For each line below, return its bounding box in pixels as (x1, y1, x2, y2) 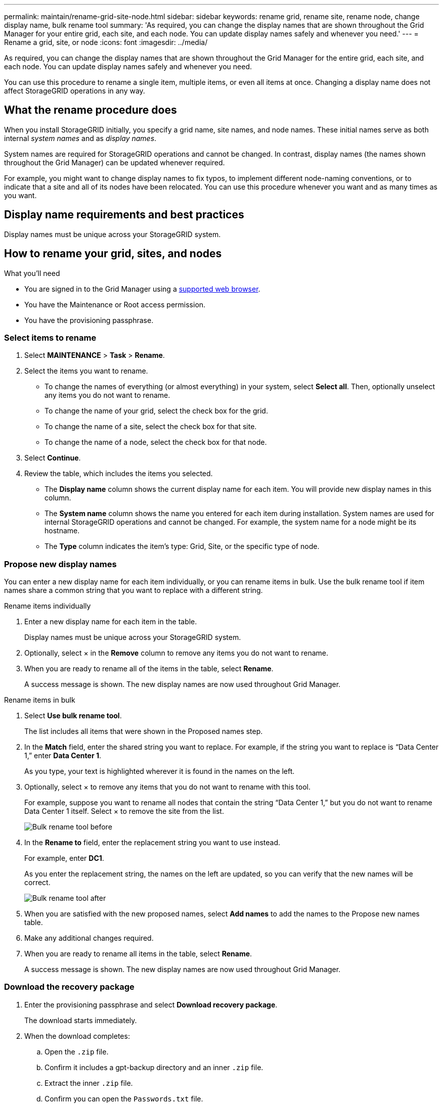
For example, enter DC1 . (24, 854, 104, 863)
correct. (24, 878, 51, 887)
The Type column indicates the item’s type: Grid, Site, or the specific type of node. (45, 542, 320, 551)
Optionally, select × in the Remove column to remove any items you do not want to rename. (24, 649, 329, 658)
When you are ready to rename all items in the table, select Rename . (24, 949, 252, 958)
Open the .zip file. (45, 1047, 109, 1056)
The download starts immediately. (24, 1016, 137, 1025)
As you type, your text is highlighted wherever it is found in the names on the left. (24, 767, 295, 776)
